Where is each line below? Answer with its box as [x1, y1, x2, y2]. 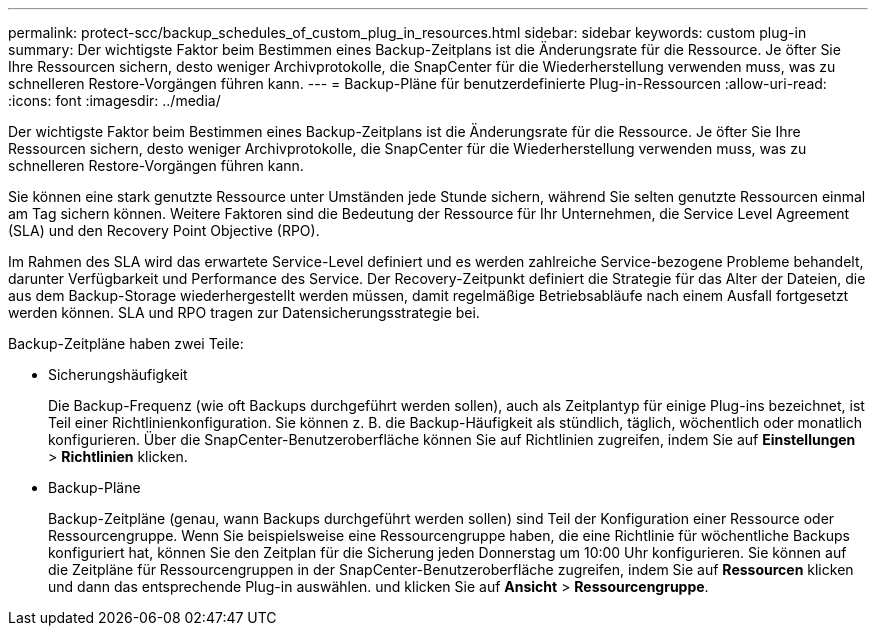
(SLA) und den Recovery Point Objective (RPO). [8, 222, 320, 239]
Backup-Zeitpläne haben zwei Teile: [8, 335, 244, 352]
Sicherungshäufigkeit [48, 366, 188, 383]
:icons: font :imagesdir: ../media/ [8, 92, 221, 109]
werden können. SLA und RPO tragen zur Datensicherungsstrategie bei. [8, 304, 480, 321]
